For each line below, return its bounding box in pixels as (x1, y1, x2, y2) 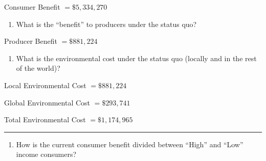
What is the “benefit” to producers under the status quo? (16, 18, 197, 29)
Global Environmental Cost (4, 97, 91, 108)
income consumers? (16, 149, 77, 159)
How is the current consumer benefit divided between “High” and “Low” (16, 139, 243, 149)
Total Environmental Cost (4, 114, 86, 125)
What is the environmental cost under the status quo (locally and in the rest (16, 52, 257, 63)
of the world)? (16, 63, 60, 73)
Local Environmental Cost (4, 79, 86, 90)
